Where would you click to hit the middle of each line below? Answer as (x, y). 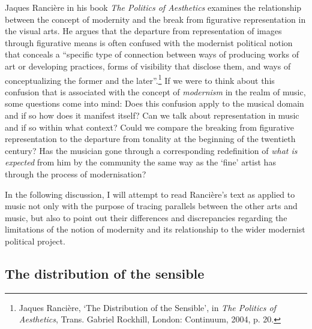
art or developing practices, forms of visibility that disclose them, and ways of (148, 66)
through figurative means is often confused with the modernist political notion (149, 42)
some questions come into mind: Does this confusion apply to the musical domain (154, 103)
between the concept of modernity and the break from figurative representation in (155, 19)
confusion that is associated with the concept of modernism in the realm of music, (155, 91)
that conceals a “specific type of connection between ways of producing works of (152, 54)
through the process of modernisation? (76, 173)
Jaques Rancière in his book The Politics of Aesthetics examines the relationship (153, 7)
